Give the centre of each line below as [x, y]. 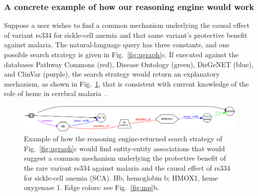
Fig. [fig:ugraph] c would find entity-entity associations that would [125, 148]
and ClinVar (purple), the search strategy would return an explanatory [112, 74]
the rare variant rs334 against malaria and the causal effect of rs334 [127, 167]
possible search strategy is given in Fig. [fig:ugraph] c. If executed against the [121, 54]
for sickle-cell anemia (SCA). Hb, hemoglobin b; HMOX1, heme [121, 177]
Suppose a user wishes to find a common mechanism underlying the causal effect [127, 25]
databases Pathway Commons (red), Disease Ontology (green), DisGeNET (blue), [129, 64]
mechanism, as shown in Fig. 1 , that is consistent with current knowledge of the [127, 83]
